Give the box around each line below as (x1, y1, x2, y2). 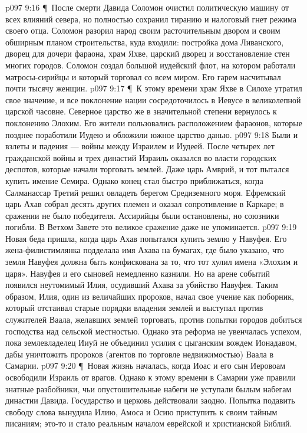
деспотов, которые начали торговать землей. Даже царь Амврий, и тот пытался (5, 163, 289, 175)
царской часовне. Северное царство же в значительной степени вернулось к (5, 105, 277, 117)
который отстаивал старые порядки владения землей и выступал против (5, 301, 263, 314)
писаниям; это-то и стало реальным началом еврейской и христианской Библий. (5, 417, 292, 429)
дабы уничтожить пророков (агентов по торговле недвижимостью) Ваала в (5, 347, 273, 360)
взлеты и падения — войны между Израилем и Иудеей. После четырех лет (5, 140, 275, 152)
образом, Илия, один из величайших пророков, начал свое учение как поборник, (5, 290, 294, 302)
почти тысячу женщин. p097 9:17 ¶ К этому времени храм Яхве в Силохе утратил (5, 82, 302, 94)
